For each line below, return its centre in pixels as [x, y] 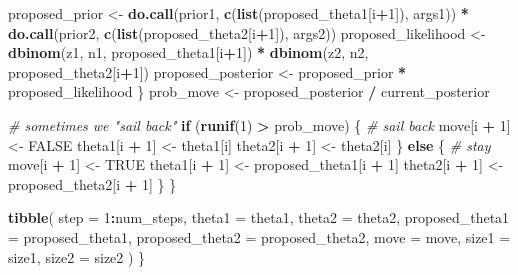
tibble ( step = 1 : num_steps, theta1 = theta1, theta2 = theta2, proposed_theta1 [259, 217]
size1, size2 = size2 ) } [77, 256]
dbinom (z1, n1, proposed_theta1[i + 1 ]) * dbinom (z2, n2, [188, 52]
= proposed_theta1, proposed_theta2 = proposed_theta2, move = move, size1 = [259, 236]
